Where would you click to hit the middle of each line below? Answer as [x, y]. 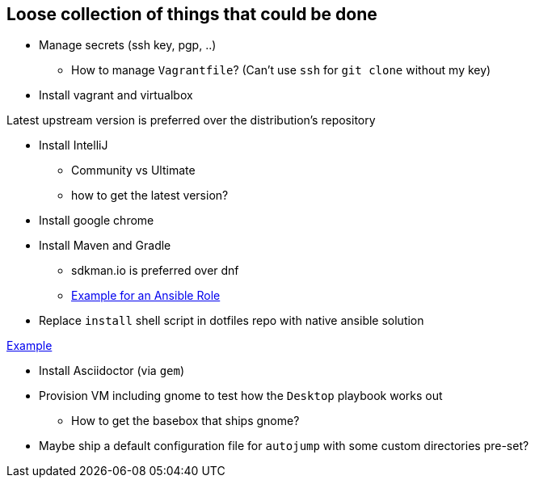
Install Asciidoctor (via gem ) [112, 371]
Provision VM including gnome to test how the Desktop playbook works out [241, 396]
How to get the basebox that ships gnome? [185, 421]
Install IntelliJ [74, 145]
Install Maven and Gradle [105, 246]
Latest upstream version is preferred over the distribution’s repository [191, 120]
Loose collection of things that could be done [192, 14]
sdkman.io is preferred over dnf [155, 271]
